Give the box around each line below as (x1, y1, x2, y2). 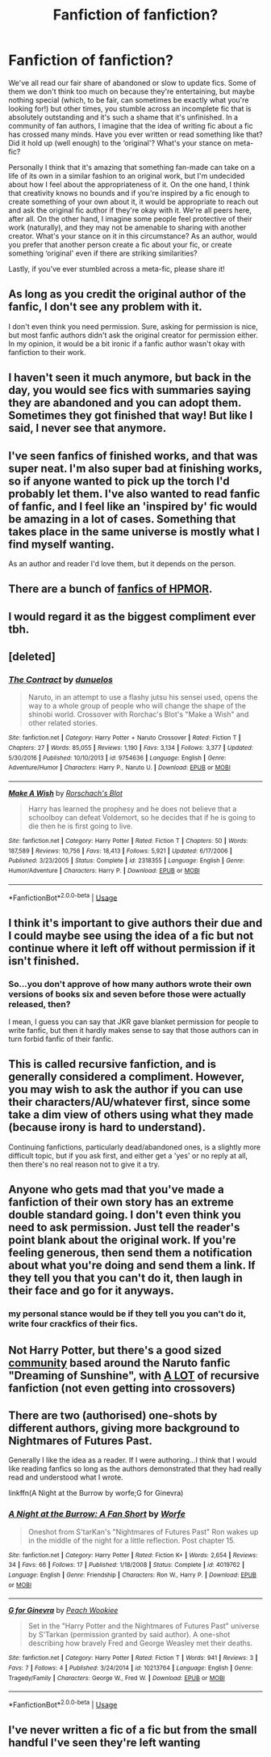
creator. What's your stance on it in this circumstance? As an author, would (8, 231, 257, 240)
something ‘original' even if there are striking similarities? (8, 248, 198, 258)
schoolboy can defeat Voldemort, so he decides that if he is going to (27, 813, 256, 823)
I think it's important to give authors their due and (8, 916, 263, 929)
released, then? (8, 998, 71, 1010)
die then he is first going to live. (27, 821, 133, 831)
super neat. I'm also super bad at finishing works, (8, 461, 263, 475)
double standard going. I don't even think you (8, 1208, 241, 1222)
